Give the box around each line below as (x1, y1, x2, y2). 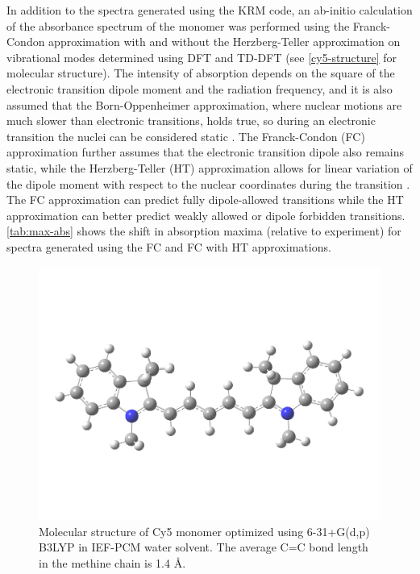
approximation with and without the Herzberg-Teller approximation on (48, 33, 401, 50)
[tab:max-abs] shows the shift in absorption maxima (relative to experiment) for (6, 223, 401, 239)
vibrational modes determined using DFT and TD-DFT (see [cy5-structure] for (6, 48, 397, 65)
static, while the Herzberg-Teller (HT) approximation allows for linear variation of (6, 159, 413, 176)
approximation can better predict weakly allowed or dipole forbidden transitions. (6, 206, 405, 223)
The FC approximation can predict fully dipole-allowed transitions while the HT (6, 191, 404, 208)
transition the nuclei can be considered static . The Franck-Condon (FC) (6, 127, 365, 144)
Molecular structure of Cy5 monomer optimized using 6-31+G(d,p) (39, 522, 370, 539)
